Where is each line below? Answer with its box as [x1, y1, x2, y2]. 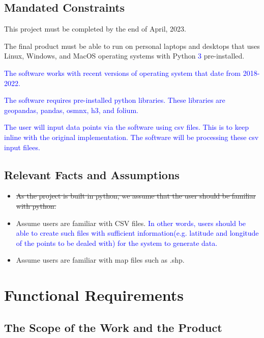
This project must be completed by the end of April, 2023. [4, 23, 187, 34]
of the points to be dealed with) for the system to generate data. [16, 237, 218, 248]
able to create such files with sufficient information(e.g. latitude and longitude [16, 228, 259, 238]
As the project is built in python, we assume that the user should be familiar [16, 190, 256, 201]
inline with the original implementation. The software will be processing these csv [4, 131, 259, 142]
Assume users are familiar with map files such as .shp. [16, 255, 185, 265]
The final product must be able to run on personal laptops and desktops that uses [4, 40, 260, 51]
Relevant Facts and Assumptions [4, 166, 180, 182]
